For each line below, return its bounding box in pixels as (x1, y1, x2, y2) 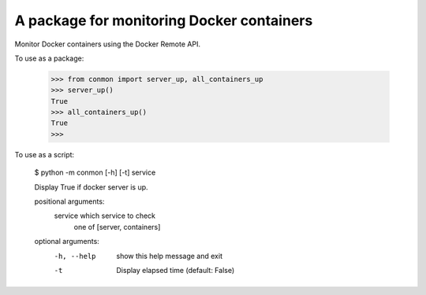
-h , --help (54, 252, 96, 260)
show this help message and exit (116, 251, 222, 260)
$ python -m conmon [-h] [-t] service (34, 168, 156, 177)
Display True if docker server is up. (34, 182, 149, 192)
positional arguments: (34, 197, 105, 206)
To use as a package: (14, 53, 84, 63)
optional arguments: (34, 237, 100, 246)
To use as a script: (14, 149, 75, 159)
